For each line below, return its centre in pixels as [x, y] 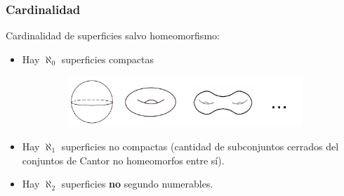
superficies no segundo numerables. [137, 184]
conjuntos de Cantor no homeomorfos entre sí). [123, 160]
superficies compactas [107, 59]
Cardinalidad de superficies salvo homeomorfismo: [113, 35]
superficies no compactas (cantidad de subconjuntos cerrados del [200, 146]
